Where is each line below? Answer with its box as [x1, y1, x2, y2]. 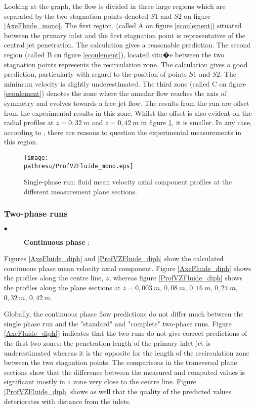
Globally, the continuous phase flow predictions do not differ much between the [4, 309, 244, 319]
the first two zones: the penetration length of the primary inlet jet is [4, 337, 211, 348]
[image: [24, 154, 49, 161]
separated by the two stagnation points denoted [4, 10, 148, 21]
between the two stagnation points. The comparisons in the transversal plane [4, 357, 237, 367]
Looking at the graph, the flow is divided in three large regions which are [4, 1, 226, 11]
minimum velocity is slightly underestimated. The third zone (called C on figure [4, 78, 246, 89]
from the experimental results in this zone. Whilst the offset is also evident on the [4, 107, 252, 118]
